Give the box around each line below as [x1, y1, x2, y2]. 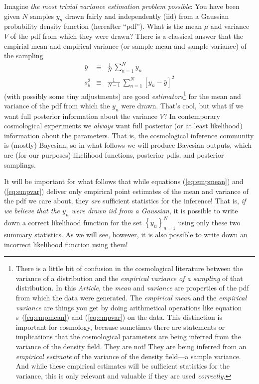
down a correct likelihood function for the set [4, 217, 142, 227]
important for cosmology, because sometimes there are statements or [15, 321, 225, 332]
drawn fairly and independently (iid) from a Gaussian [65, 10, 229, 21]
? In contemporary [163, 110, 220, 121]
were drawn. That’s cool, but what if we [121, 100, 244, 110]
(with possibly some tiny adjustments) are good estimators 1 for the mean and [4, 89, 241, 101]
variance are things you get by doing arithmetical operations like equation [15, 302, 242, 312]
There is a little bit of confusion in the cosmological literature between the [15, 263, 243, 274]
